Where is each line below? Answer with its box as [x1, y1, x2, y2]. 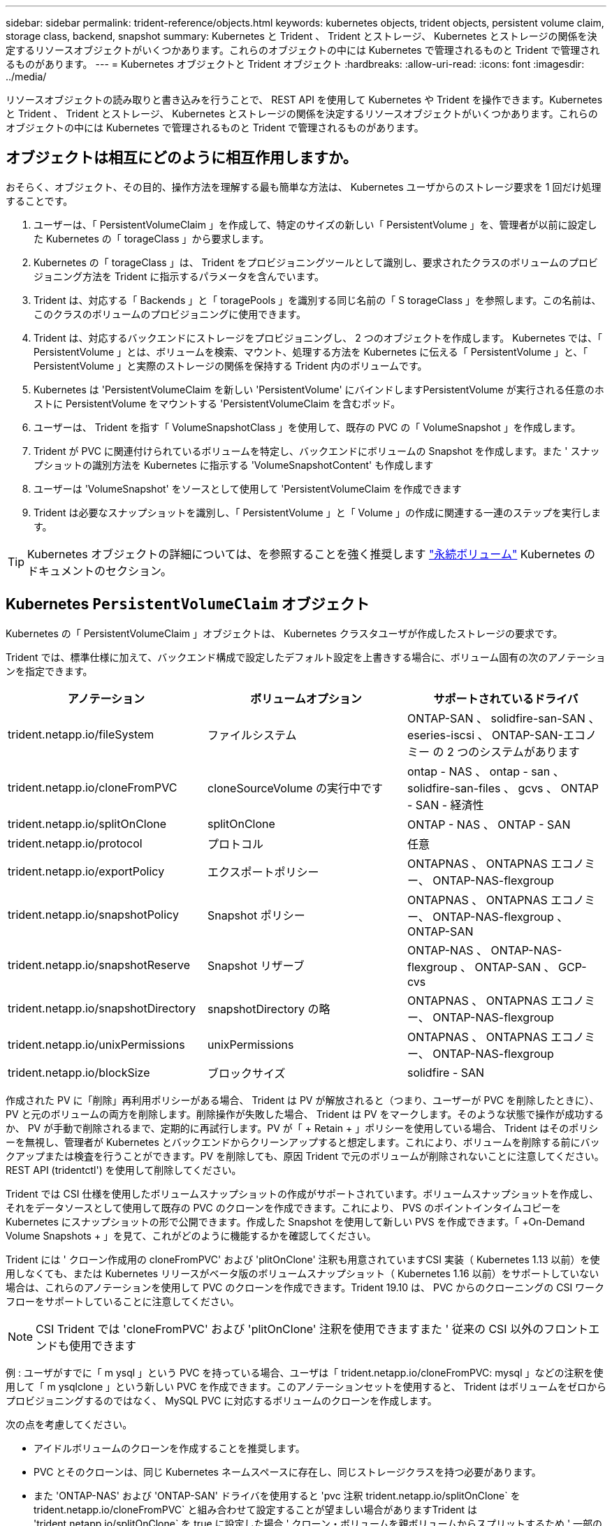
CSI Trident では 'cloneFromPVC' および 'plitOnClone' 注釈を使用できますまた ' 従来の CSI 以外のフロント [36, 1321, 589, 1336]
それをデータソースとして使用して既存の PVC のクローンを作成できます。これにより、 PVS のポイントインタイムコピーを [6, 1201, 561, 1214]
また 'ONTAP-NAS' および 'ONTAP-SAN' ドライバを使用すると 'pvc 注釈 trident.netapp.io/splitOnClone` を [34, 1489, 520, 1502]
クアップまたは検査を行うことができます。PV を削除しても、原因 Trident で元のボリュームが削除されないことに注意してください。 [6, 1149, 604, 1162]
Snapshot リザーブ [207, 958, 305, 973]
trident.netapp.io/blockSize [8, 1065, 150, 1080]
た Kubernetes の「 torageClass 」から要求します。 [34, 232, 270, 245]
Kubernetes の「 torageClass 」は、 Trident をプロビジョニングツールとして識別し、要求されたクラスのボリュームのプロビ [34, 256, 599, 268]
